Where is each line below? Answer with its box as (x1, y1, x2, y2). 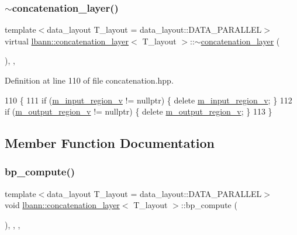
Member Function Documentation (5, 134, 215, 152)
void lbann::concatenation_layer (5, 199, 120, 211)
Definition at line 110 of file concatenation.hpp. (5, 74, 174, 86)
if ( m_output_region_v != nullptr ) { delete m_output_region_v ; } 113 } (5, 105, 272, 117)
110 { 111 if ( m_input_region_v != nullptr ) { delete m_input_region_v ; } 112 (5, 94, 292, 106)
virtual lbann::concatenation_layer (5, 34, 129, 47)
